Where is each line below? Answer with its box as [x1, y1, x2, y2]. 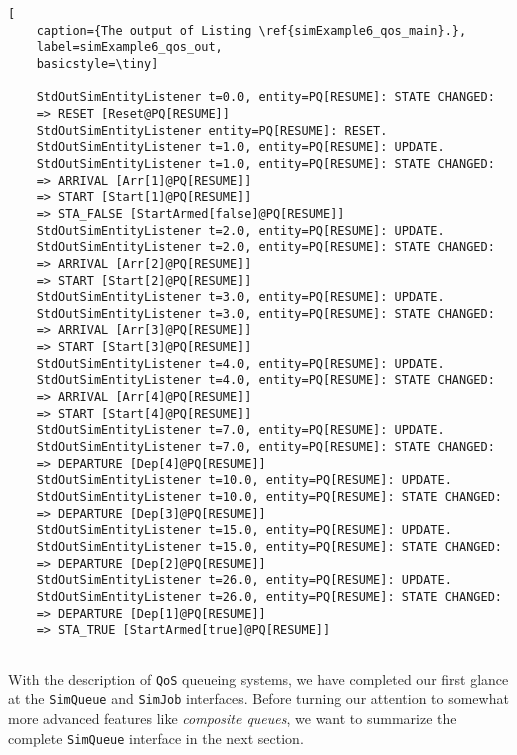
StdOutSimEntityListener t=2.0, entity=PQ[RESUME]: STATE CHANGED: [36, 240, 495, 255]
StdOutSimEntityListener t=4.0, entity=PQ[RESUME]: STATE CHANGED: [36, 373, 495, 388]
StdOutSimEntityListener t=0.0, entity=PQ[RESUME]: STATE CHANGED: [36, 90, 495, 105]
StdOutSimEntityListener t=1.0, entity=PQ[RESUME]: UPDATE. [36, 140, 445, 155]
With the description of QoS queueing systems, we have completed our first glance [8, 668, 509, 689]
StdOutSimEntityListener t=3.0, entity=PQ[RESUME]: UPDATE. [36, 290, 445, 305]
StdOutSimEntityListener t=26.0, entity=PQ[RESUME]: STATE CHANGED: [36, 589, 502, 604]
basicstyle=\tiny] [36, 56, 159, 71]
